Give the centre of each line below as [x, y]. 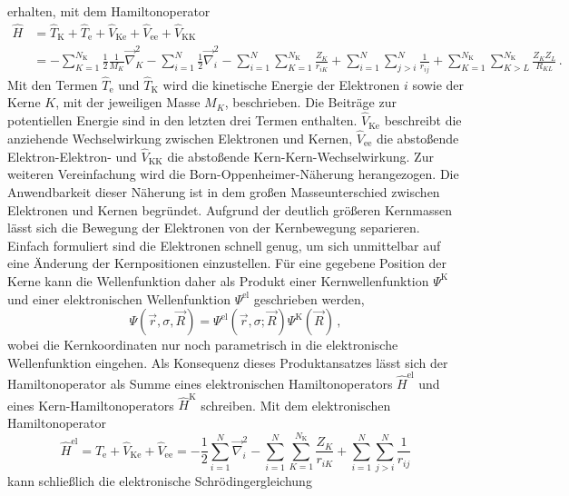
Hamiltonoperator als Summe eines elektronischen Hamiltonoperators [200, 384]
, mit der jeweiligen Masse [128, 102]
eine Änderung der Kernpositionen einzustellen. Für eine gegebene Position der [227, 263]
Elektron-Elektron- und [72, 156]
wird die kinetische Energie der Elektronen [281, 84]
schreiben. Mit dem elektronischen [296, 405]
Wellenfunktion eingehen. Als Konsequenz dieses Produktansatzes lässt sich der [228, 362]
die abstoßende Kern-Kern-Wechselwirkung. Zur [300, 156]
